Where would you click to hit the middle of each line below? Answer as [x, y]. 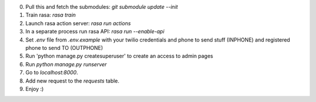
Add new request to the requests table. [73, 81]
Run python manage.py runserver [66, 64]
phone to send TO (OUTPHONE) [64, 47]
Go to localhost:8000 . [52, 73]
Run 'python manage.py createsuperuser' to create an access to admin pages [119, 56]
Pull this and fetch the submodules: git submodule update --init [102, 7]
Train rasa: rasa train [51, 15]
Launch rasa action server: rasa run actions [78, 23]
